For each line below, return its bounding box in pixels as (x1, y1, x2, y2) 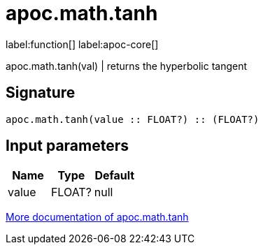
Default (94, 168, 135, 183)
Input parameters (6, 137, 129, 155)
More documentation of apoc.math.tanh (6, 211, 189, 223)
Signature (6, 84, 76, 102)
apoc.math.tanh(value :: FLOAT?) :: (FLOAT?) (6, 113, 260, 125)
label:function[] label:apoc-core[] (6, 38, 159, 50)
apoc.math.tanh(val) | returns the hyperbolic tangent (6, 59, 248, 72)
